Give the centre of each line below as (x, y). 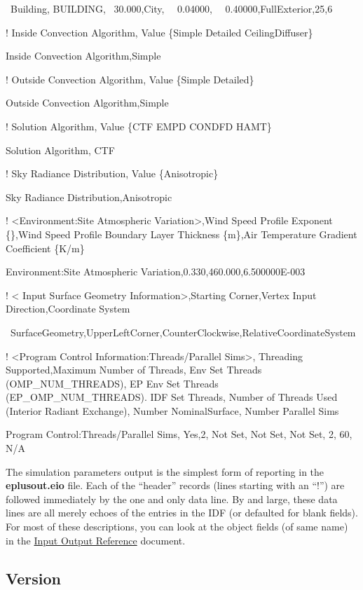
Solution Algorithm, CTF (60, 150)
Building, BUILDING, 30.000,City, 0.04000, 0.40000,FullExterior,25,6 (171, 8)
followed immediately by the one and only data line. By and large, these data (172, 499)
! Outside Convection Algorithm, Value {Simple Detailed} (130, 79)
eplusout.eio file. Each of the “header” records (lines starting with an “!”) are (175, 485)
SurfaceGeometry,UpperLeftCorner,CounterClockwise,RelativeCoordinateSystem (183, 332)
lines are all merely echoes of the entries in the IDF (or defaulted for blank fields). (182, 513)
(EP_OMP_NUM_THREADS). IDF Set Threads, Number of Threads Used (172, 397)
